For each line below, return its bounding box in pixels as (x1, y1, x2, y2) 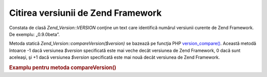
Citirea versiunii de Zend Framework (9, 7, 162, 18)
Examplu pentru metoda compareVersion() (9, 64, 116, 71)
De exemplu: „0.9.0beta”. (9, 31, 60, 37)
